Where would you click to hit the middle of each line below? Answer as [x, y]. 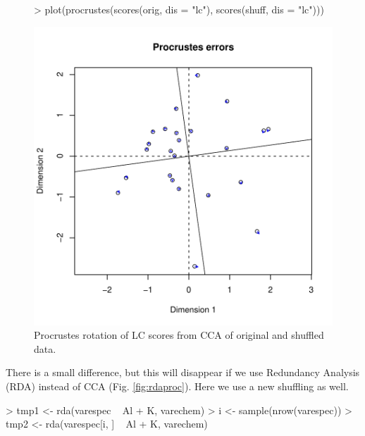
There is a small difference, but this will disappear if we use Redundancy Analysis [183, 372]
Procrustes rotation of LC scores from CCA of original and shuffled [179, 335]
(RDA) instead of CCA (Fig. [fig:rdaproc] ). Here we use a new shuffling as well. [177, 386]
